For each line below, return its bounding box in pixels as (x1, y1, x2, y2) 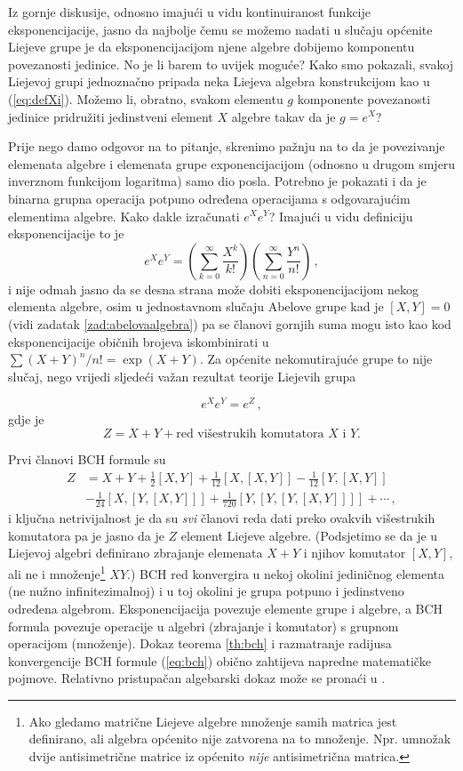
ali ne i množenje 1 (8, 562, 106, 582)
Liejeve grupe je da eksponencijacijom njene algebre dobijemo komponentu (8, 37, 415, 56)
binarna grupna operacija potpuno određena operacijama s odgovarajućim (8, 189, 411, 207)
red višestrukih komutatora (176, 427, 324, 440)
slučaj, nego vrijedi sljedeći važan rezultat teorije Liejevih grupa (8, 366, 356, 385)
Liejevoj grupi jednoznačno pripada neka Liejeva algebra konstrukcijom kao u (8, 72, 430, 91)
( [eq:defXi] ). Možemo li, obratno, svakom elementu (8, 89, 283, 108)
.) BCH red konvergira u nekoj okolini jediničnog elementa (127, 564, 445, 582)
